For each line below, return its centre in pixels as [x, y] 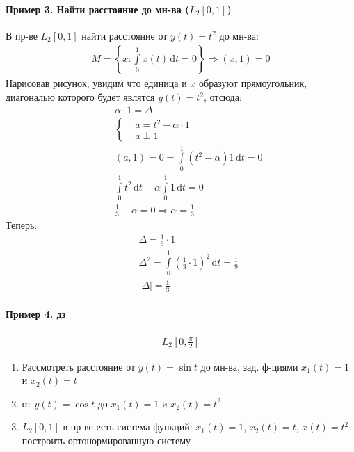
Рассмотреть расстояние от [79, 366]
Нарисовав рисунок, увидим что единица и [96, 83]
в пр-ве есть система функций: [128, 427]
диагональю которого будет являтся [80, 97]
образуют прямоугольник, [253, 83]
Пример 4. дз [36, 314]
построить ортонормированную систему [106, 441]
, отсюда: [223, 97]
